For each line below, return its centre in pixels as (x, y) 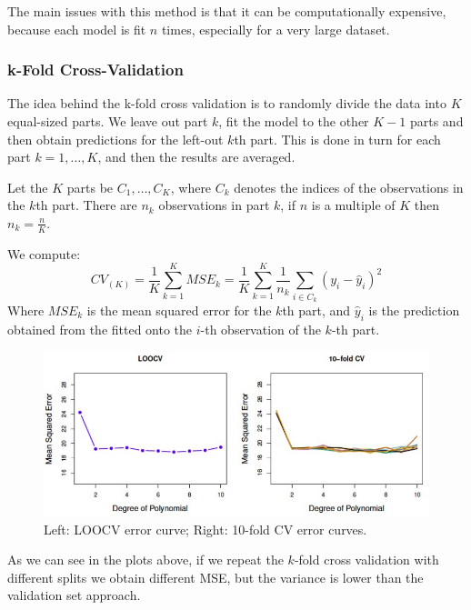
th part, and (316, 310)
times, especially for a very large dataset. (276, 29)
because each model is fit (77, 29)
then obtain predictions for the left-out (115, 139)
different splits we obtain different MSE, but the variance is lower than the (215, 577)
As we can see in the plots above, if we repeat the (145, 560)
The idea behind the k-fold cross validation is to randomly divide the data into (227, 103)
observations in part (214, 205)
